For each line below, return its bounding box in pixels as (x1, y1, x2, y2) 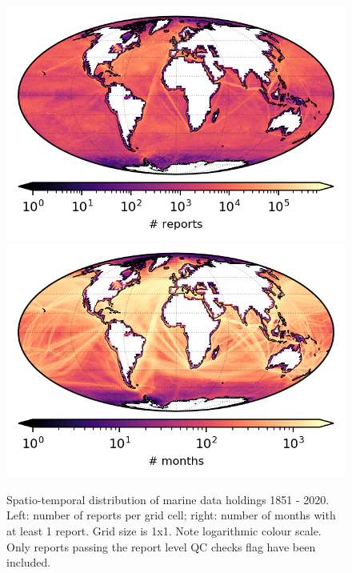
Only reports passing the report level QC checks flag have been (6, 538, 316, 555)
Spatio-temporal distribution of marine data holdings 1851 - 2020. (6, 491, 330, 507)
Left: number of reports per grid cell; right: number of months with (6, 507, 336, 523)
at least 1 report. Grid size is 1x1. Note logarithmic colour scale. (6, 522, 322, 539)
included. (6, 554, 51, 571)
